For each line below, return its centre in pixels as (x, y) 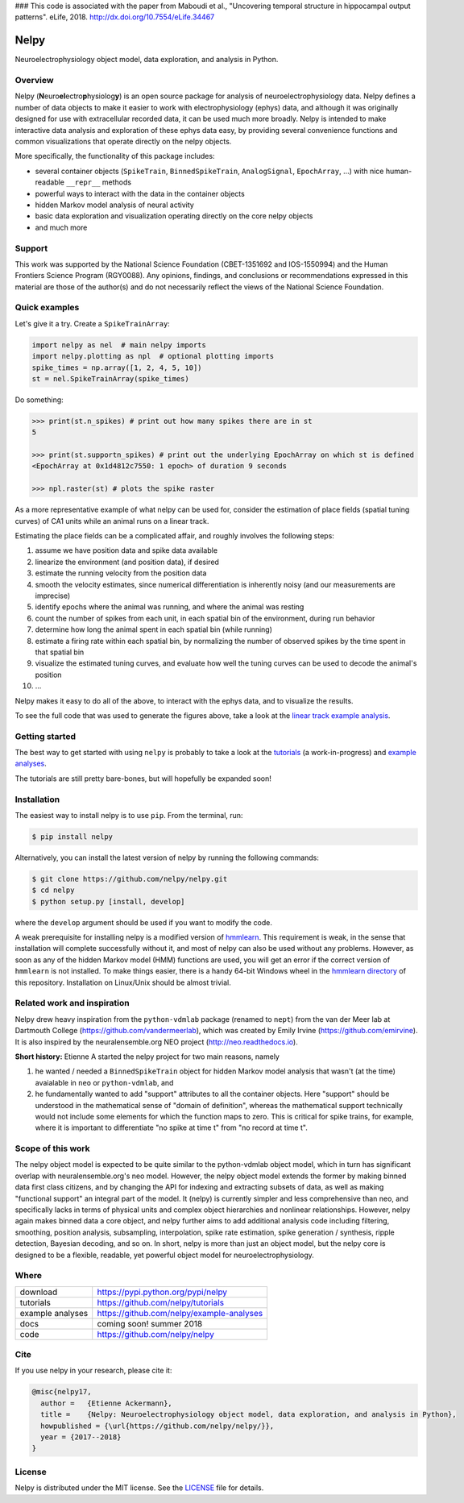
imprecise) (53, 596)
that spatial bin (60, 652)
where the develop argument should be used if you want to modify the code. (144, 922)
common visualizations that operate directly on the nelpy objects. (123, 141)
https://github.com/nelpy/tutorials (161, 1302)
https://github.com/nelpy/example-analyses (180, 1313)
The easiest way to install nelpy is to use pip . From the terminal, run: (129, 815)
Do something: (39, 400)
